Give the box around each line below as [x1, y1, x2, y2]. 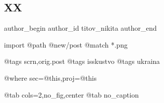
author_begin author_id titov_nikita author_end [4, 23, 157, 33]
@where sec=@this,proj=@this [4, 72, 97, 83]
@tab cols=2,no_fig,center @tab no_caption [4, 89, 139, 100]
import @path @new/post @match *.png [4, 39, 128, 50]
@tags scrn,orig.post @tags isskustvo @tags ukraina [4, 56, 160, 66]
